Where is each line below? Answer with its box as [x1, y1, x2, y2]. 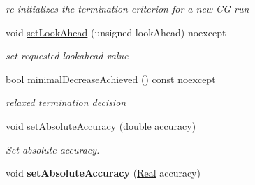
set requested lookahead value [6, 48, 129, 63]
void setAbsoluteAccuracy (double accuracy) [6, 118, 196, 133]
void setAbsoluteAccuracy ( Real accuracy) [6, 165, 201, 180]
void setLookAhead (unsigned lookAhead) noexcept [6, 24, 226, 39]
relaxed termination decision [6, 95, 126, 110]
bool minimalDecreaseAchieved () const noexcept [6, 71, 216, 86]
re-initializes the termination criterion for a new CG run [6, 1, 249, 15]
